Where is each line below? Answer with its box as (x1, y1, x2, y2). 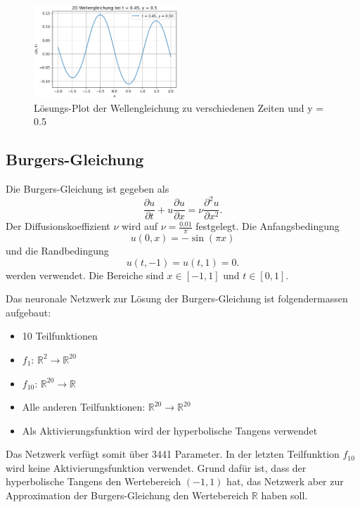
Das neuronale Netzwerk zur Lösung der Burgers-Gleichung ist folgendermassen (6, 291, 348, 306)
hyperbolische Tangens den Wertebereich (6, 474, 181, 489)
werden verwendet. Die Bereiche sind (6, 267, 164, 282)
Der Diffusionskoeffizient (6, 219, 110, 233)
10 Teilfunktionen (22, 328, 98, 343)
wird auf (121, 219, 157, 233)
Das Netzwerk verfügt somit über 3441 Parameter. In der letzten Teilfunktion (6, 447, 340, 461)
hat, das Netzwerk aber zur (226, 474, 344, 489)
